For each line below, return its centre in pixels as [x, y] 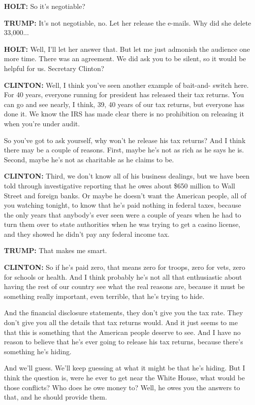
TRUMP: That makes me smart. [56, 250]
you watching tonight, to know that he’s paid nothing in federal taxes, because [123, 205]
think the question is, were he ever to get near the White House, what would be [125, 377]
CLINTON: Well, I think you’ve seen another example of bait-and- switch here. [127, 85]
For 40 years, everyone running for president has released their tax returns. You [124, 94]
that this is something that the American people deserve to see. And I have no [122, 332]
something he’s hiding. [38, 351]
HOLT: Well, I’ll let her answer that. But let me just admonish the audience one [127, 49]
